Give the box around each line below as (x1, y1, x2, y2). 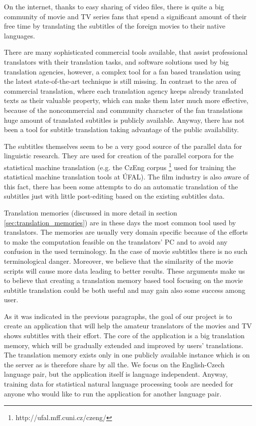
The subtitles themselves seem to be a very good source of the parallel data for (4, 141, 242, 151)
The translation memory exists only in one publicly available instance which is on (4, 350, 250, 360)
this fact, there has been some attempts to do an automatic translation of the (4, 181, 238, 191)
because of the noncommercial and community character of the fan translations (4, 105, 243, 115)
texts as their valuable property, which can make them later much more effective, (4, 95, 249, 106)
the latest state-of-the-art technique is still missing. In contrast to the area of (4, 76, 236, 86)
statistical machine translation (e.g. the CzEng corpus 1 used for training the (4, 160, 236, 172)
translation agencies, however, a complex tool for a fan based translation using (4, 66, 241, 76)
